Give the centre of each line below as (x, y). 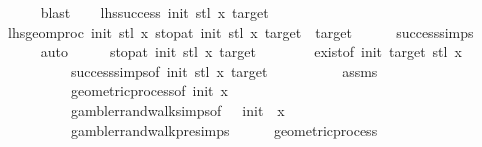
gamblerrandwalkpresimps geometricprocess (224, 129)
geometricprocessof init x (149, 90)
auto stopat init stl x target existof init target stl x (251, 51)
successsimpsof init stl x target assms (224, 70)
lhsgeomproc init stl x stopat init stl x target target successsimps (240, 31)
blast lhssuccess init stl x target (154, 12)
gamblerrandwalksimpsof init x (177, 109)
